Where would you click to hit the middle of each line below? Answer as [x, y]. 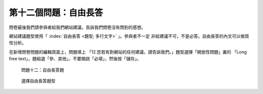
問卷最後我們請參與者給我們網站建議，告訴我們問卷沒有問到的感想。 [77, 27]
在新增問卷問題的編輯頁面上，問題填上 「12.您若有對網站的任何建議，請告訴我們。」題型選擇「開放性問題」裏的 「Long [128, 52]
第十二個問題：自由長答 [56, 13]
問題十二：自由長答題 [43, 70]
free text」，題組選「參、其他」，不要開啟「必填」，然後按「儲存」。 [75, 59]
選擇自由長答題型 [38, 81]
